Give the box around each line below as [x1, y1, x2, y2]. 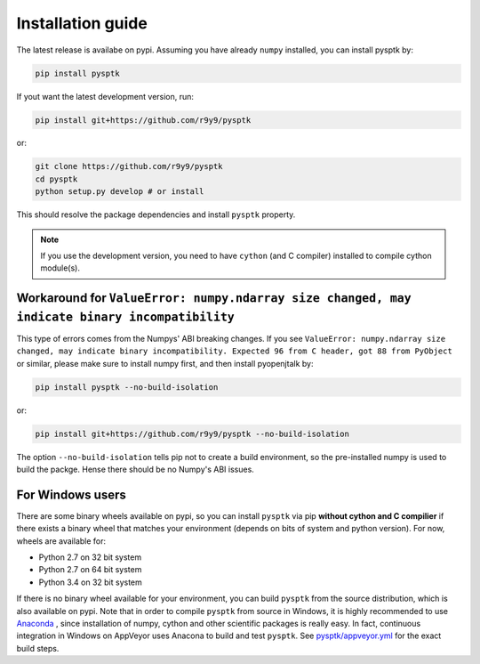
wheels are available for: [16, 535, 107, 547]
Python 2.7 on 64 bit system [38, 564, 142, 575]
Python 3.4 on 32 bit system [38, 577, 142, 587]
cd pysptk [35, 174, 78, 184]
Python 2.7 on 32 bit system [38, 552, 142, 563]
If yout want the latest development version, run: [16, 91, 195, 101]
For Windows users [16, 487, 126, 502]
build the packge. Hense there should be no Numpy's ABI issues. [16, 464, 255, 475]
